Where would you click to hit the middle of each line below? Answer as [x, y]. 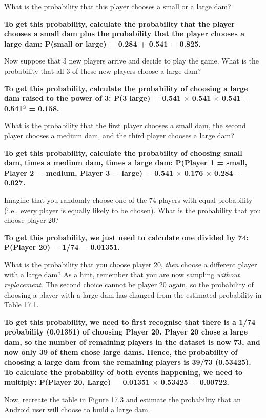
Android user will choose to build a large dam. [77, 409]
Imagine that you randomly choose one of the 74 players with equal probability [128, 200]
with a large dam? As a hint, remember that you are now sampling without [122, 274]
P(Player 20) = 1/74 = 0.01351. [62, 247]
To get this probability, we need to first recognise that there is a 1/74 [130, 321]
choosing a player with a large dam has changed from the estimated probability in [133, 294]
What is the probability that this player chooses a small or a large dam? [118, 6]
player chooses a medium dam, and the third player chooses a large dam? [119, 135]
